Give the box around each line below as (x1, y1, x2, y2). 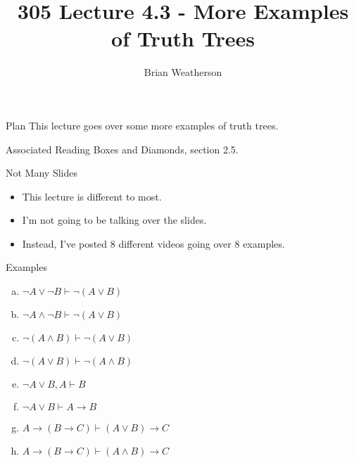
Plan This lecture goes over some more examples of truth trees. (6, 118, 279, 132)
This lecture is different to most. (22, 189, 162, 203)
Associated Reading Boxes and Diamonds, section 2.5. (6, 141, 239, 156)
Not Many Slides (6, 165, 77, 180)
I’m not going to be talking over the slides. (22, 213, 207, 227)
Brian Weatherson (144, 65, 222, 80)
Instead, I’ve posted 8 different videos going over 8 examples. (22, 236, 285, 250)
